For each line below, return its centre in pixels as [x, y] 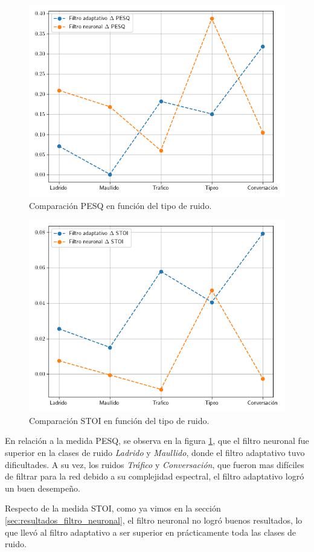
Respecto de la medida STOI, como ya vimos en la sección [113, 508]
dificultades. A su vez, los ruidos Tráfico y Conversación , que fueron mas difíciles [155, 464]
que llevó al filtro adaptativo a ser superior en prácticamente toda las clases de [150, 532]
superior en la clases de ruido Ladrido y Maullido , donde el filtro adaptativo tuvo [155, 452]
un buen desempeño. [43, 488]
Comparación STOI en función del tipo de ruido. [119, 420]
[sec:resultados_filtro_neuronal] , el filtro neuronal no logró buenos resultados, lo [154, 520]
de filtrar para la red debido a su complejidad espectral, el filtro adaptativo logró [155, 476]
